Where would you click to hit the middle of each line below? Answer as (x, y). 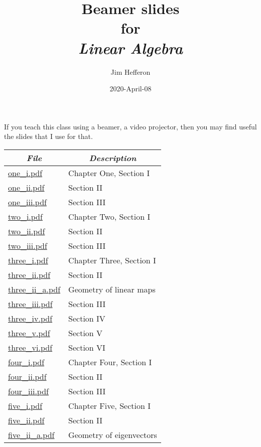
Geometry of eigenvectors (113, 434)
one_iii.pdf (27, 202)
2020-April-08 (130, 89)
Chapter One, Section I (109, 173)
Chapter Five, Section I (109, 405)
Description (113, 158)
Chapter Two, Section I (109, 216)
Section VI (87, 347)
